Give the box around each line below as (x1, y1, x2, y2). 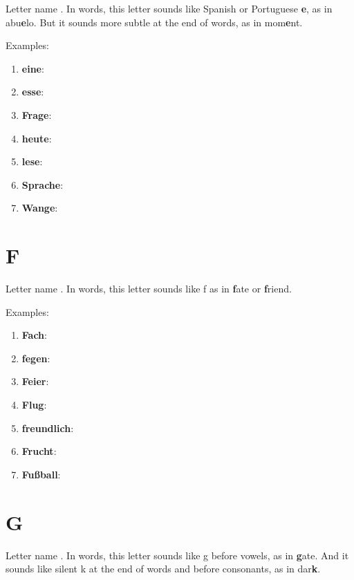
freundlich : (21, 420, 74, 435)
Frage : (21, 107, 52, 122)
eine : (21, 61, 44, 75)
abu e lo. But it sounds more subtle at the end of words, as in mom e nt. (6, 15, 303, 29)
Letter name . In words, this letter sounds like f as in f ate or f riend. (6, 281, 292, 296)
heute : (21, 131, 52, 145)
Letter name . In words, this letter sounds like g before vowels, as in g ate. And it (6, 548, 349, 562)
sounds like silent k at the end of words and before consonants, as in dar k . (6, 561, 321, 576)
